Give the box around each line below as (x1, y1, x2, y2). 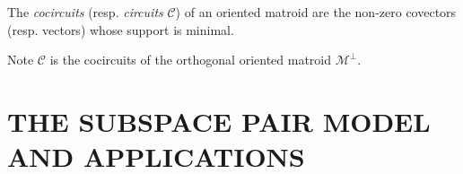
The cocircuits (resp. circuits (7, 3, 163, 21)
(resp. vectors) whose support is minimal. (7, 20, 234, 39)
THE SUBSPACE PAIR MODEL (7, 102, 431, 139)
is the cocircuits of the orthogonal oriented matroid (49, 50, 332, 69)
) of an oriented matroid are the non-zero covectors (175, 3, 457, 21)
